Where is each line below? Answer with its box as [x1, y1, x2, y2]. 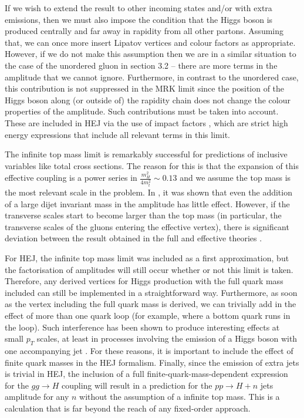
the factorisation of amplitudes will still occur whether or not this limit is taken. [5, 263, 293, 275]
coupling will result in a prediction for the [61, 379, 212, 391]
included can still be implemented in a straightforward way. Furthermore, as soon [5, 286, 298, 298]
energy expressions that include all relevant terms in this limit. [5, 128, 230, 140]
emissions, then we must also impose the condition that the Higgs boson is [5, 13, 273, 25]
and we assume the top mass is [180, 171, 291, 184]
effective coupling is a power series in [5, 171, 137, 184]
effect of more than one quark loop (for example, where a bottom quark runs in [5, 309, 291, 321]
